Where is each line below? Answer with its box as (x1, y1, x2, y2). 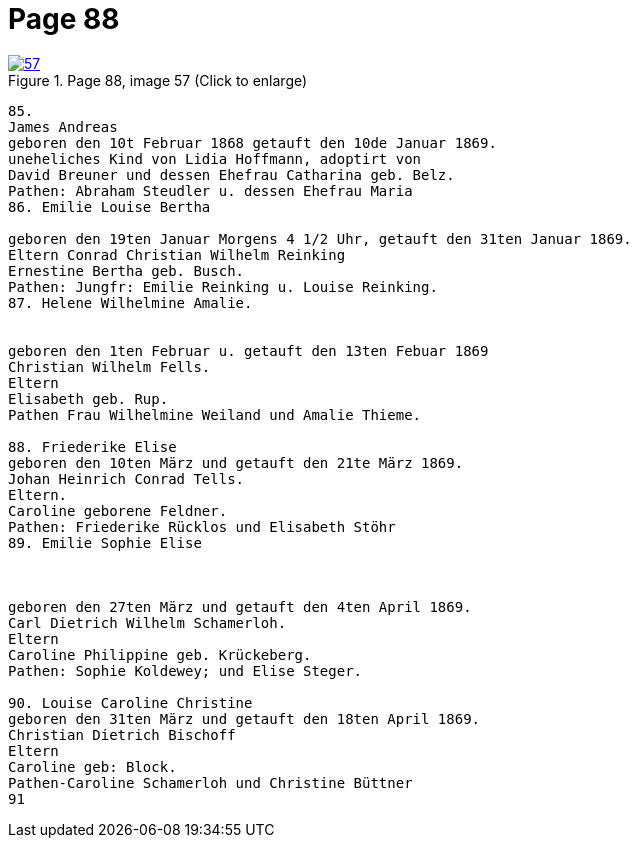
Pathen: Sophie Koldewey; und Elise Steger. (8, 662, 363, 679)
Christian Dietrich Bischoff (8, 726, 236, 743)
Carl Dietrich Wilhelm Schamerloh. (8, 614, 287, 631)
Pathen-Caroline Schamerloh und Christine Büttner (8, 774, 413, 791)
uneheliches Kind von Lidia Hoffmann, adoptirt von (8, 150, 422, 167)
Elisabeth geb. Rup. (8, 390, 169, 407)
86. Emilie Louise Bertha (8, 198, 211, 215)
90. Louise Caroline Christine (8, 694, 253, 711)
